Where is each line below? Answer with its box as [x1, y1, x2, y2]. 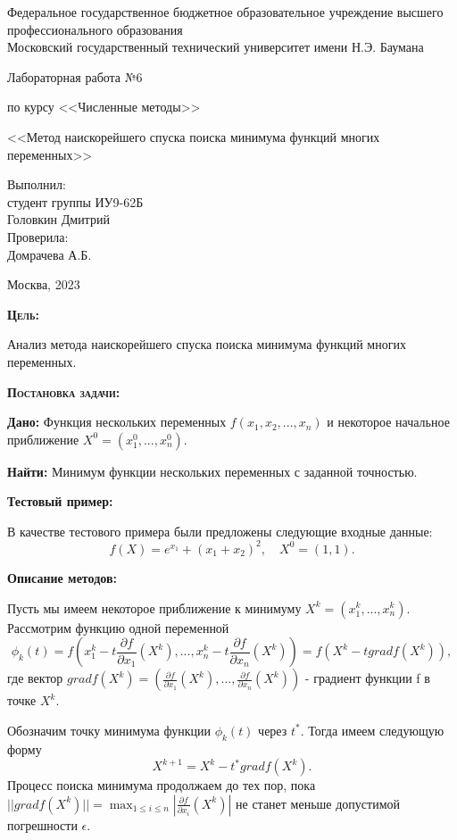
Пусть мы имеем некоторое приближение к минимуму [7, 598, 302, 617]
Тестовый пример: [7, 492, 113, 511]
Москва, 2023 [7, 275, 80, 294]
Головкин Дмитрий [7, 210, 110, 229]
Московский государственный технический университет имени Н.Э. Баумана [7, 37, 424, 56]
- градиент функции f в [304, 669, 430, 687]
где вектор [7, 669, 63, 687]
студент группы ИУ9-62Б [7, 192, 144, 211]
